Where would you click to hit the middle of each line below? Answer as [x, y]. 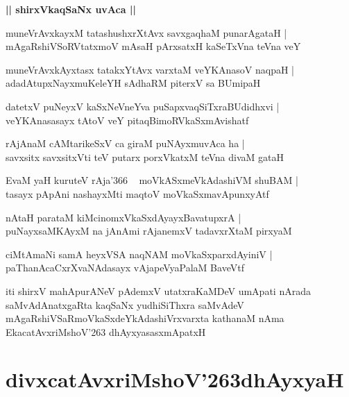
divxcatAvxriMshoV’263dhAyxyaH [175, 379]
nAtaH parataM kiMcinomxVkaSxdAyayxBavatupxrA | [124, 217]
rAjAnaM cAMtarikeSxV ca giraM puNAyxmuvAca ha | [125, 143]
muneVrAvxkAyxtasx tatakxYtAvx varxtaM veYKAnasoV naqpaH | [150, 69]
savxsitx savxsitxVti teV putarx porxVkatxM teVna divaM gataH [145, 157]
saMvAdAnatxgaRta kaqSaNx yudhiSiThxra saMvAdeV [125, 304]
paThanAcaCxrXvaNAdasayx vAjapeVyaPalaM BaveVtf [125, 268]
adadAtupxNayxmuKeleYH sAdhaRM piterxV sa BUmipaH [133, 83]
